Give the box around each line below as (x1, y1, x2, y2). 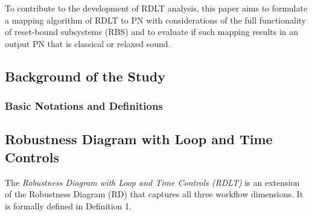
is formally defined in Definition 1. (5, 199, 132, 212)
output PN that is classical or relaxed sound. (5, 37, 171, 49)
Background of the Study (5, 66, 165, 85)
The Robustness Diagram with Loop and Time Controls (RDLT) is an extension (5, 176, 300, 188)
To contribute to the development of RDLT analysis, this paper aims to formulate (5, 2, 308, 14)
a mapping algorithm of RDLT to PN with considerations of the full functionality (5, 13, 307, 26)
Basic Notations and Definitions (5, 98, 163, 113)
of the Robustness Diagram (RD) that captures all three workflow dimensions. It (5, 188, 304, 200)
